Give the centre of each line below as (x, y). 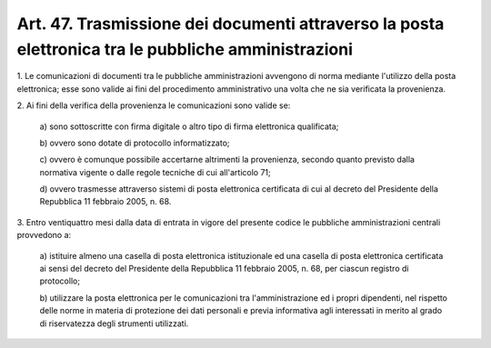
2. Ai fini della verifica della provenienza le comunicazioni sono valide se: (154, 105)
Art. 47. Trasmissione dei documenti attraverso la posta (230, 24)
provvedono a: (44, 235)
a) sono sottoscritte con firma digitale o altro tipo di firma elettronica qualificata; (189, 126)
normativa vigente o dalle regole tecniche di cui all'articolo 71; (155, 172)
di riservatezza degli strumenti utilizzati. (114, 323)
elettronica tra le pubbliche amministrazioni (185, 49)
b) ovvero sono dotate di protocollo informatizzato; (135, 143)
